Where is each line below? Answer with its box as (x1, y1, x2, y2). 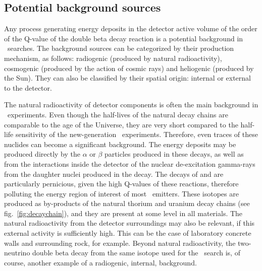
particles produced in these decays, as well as (104, 149, 244, 159)
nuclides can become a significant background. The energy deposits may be (4, 139, 236, 149)
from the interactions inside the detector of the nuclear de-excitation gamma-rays (4, 158, 255, 169)
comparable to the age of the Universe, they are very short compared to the (4, 119, 238, 129)
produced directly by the (4, 149, 80, 159)
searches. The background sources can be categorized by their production (7, 43, 234, 53)
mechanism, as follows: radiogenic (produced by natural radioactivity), (4, 52, 222, 63)
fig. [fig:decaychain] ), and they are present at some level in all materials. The (4, 208, 243, 218)
